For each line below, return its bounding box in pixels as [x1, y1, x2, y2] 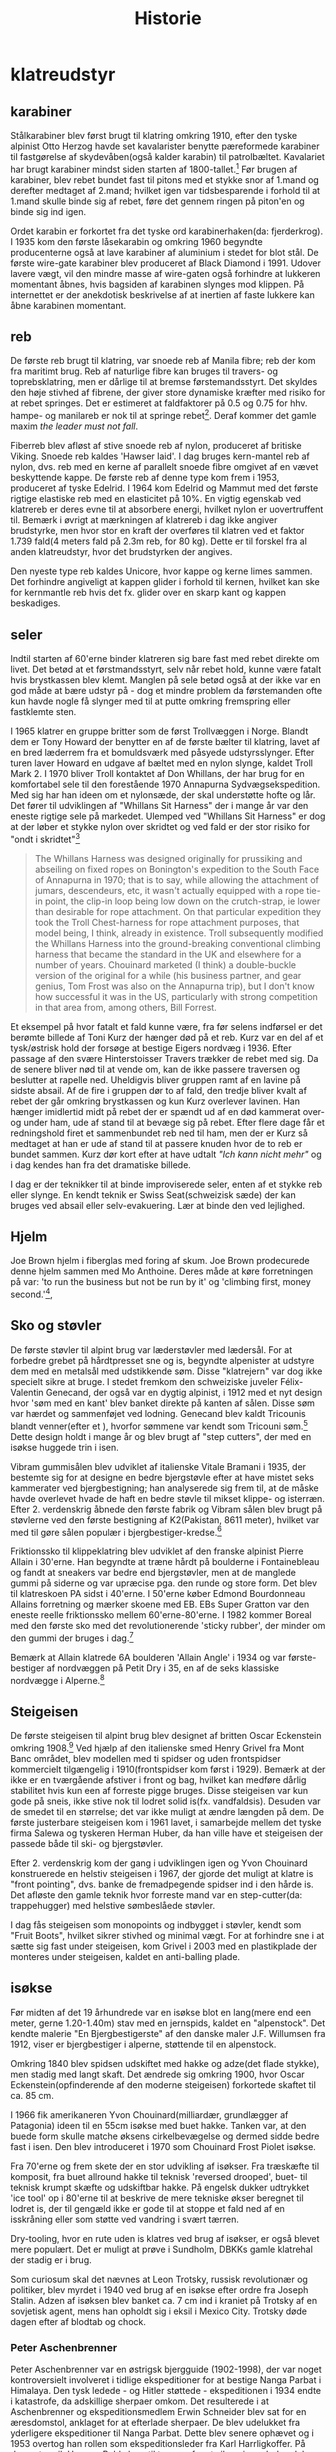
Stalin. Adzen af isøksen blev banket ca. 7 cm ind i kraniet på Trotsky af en [10, 2294, 318, 2306]
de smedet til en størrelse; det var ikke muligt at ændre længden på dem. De [10, 1805, 325, 1817]
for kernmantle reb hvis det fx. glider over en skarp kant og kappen [10, 587, 287, 599]
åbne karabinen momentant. [10, 299, 127, 311]
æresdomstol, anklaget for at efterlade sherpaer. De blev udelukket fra [10, 2417, 301, 2429]
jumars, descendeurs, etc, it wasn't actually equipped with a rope [34, 884, 305, 896]
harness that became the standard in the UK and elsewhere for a [34, 948, 302, 960]
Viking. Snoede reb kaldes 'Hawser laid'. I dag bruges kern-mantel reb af [10, 450, 310, 462]
